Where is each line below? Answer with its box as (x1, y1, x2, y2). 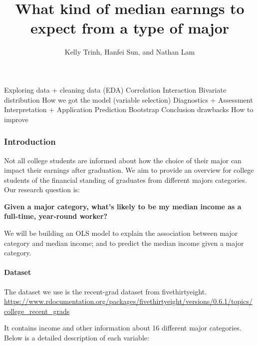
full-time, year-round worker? (4, 211, 108, 221)
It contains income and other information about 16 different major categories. (4, 322, 242, 333)
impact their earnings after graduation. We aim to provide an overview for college (4, 165, 254, 175)
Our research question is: (4, 184, 80, 195)
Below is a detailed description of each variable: (4, 332, 149, 343)
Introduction (4, 135, 56, 148)
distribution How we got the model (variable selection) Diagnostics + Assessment (4, 94, 253, 105)
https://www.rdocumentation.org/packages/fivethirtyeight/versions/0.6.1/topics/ (4, 296, 253, 306)
